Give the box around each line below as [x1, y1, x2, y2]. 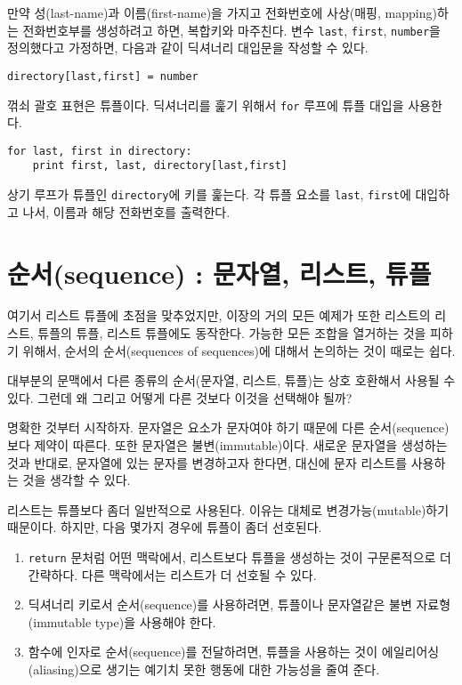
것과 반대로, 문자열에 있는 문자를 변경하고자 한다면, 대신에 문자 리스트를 [7, 453, 408, 471]
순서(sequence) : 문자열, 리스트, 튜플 [7, 254, 432, 291]
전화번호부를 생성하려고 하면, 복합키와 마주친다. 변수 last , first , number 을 [22, 20, 441, 39]
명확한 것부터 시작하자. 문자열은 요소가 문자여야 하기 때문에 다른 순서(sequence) [7, 418, 450, 437]
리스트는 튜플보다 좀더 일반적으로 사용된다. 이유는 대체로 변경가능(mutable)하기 [7, 500, 450, 519]
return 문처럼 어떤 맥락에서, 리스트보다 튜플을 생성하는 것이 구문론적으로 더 [28, 547, 451, 566]
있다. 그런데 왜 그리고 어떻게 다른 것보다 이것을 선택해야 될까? [7, 388, 353, 407]
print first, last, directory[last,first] [32, 159, 288, 173]
